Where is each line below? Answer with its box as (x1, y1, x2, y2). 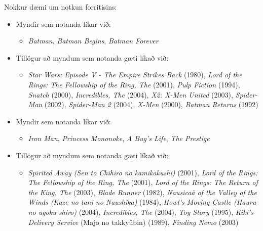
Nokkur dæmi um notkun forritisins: (4, 2, 117, 12)
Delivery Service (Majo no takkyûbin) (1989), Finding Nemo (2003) (28, 216, 239, 227)
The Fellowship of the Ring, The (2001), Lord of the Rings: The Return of (28, 177, 258, 188)
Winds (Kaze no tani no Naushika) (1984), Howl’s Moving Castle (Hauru (28, 197, 256, 207)
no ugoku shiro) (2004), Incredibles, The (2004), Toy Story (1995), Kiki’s (28, 206, 253, 217)
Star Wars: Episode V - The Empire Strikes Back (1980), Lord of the (28, 69, 242, 80)
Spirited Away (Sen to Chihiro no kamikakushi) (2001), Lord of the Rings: (28, 167, 258, 177)
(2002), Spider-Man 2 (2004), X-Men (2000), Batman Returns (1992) (44, 99, 258, 110)
